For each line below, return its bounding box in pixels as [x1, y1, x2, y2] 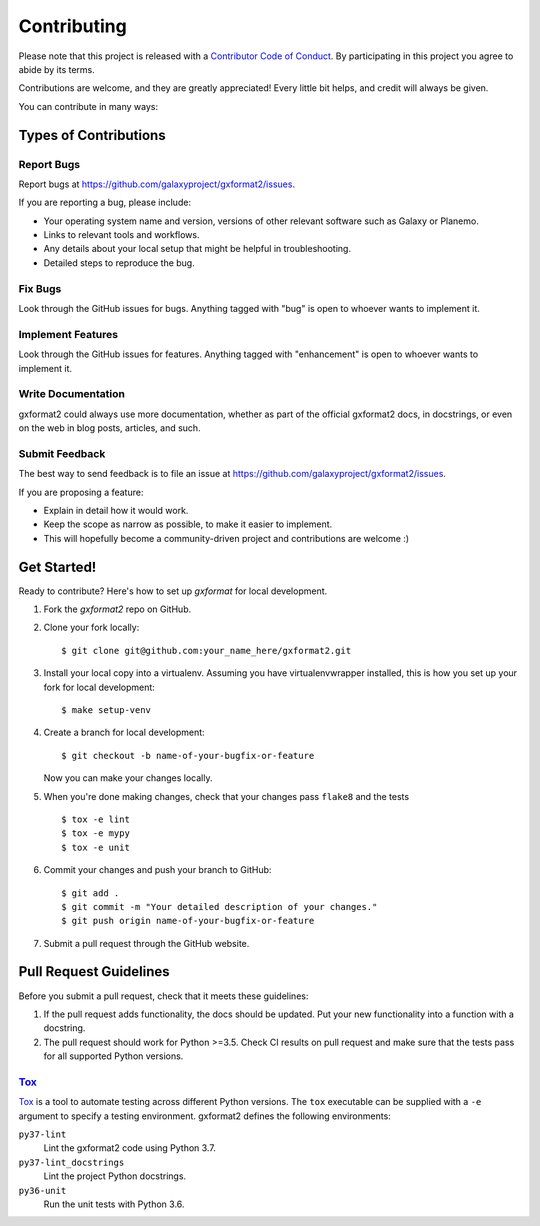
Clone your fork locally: [43, 621, 140, 634]
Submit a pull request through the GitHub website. [43, 937, 250, 949]
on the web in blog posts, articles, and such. [18, 422, 201, 434]
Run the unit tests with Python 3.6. [43, 1198, 185, 1210]
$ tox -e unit [61, 841, 130, 853]
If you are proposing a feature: [18, 486, 144, 498]
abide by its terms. [18, 63, 95, 75]
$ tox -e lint [61, 813, 130, 825]
